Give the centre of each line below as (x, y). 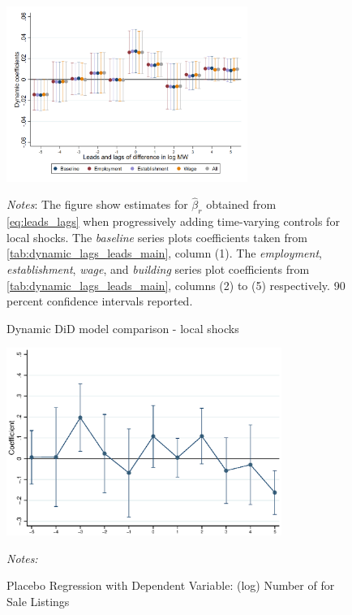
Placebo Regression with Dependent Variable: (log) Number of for (171, 585)
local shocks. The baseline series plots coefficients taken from (157, 237)
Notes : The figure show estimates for (97, 204)
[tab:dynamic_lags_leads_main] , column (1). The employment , (164, 253)
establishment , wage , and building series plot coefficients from (158, 269)
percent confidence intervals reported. (100, 301)
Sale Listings (38, 602)
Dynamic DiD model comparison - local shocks (123, 328)
